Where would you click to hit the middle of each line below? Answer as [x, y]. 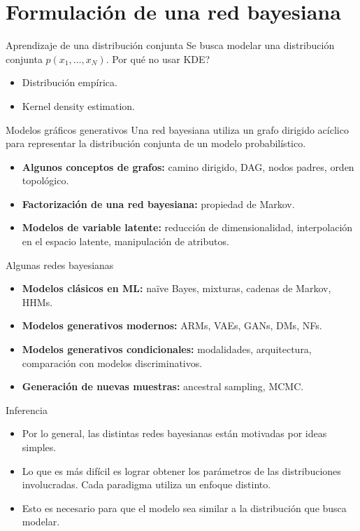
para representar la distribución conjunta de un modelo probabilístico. [156, 143]
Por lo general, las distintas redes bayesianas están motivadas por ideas [174, 433]
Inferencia [27, 409]
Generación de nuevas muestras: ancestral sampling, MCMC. [163, 386]
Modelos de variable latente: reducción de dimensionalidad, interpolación [187, 227]
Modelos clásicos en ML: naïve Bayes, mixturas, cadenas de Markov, [177, 288]
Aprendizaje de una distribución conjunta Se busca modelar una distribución [170, 45]
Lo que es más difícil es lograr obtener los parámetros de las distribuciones [181, 470]
